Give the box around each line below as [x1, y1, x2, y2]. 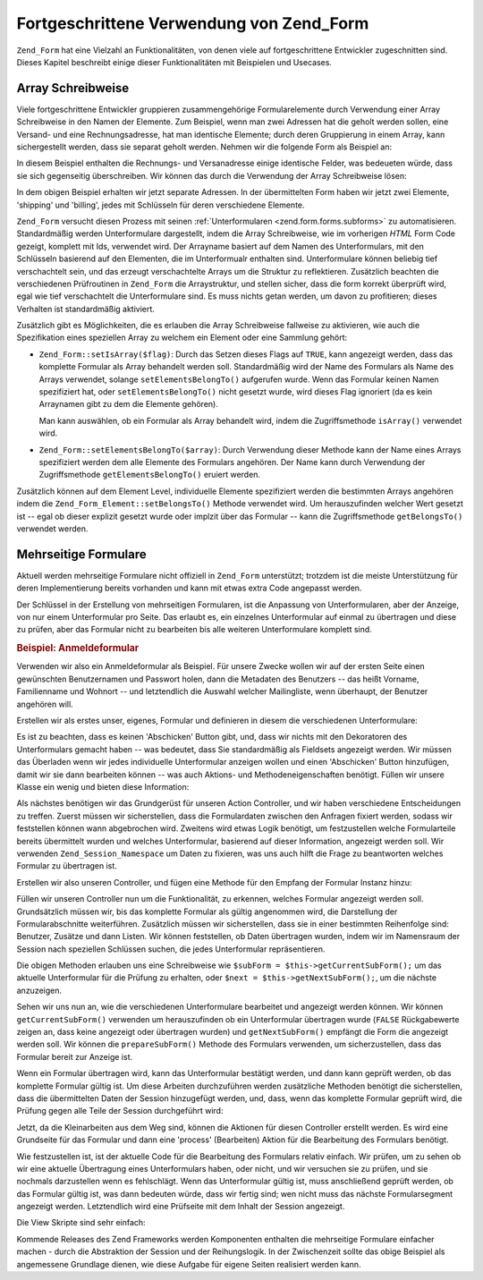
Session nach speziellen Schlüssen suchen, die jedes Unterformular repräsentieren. [16, 944, 326, 954]
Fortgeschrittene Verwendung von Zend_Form [16, 13, 369, 33]
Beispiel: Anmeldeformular [16, 642, 140, 655]
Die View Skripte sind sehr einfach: [16, 1217, 147, 1228]
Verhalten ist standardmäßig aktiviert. [16, 303, 156, 314]
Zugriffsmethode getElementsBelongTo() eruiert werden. [38, 470, 261, 480]
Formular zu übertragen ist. [16, 860, 118, 871]
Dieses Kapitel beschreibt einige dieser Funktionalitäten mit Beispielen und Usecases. [16, 56, 333, 67]
